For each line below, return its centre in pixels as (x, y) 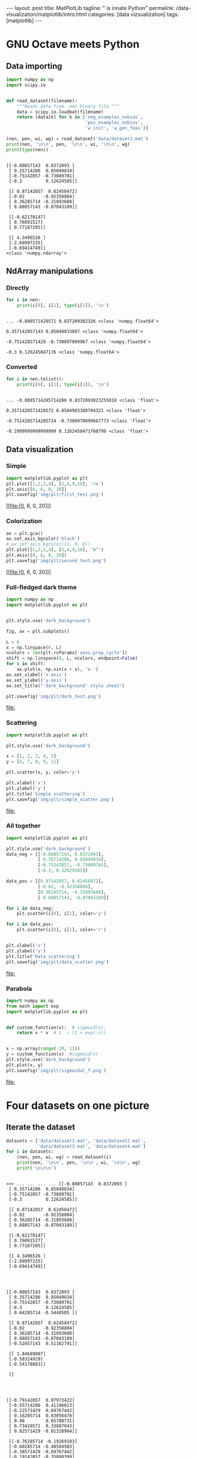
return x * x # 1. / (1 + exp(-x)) (62, 1033)
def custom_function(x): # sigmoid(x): (56, 1027)
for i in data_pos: (30, 924)
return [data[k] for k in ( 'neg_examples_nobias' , (80, 117)
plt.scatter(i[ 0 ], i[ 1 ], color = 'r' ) (62, 930)
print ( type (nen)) (27, 150)
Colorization (24, 521)
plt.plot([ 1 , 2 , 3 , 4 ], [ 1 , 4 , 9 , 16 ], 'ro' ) (55, 484)
